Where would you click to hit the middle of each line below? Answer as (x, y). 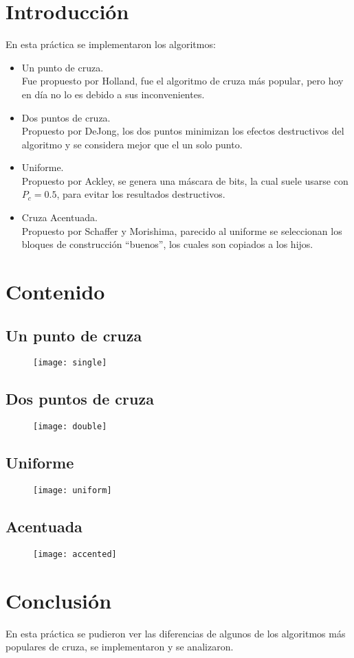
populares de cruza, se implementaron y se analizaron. (120, 647)
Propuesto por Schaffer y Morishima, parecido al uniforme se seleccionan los (182, 230)
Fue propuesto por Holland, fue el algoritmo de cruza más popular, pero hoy (182, 81)
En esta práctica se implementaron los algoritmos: (111, 44)
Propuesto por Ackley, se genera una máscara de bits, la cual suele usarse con (185, 180)
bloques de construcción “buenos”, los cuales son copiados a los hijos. (167, 244)
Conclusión (59, 600)
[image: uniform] (73, 491)
